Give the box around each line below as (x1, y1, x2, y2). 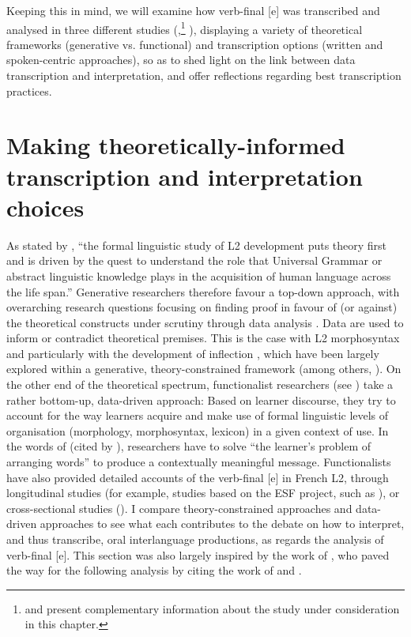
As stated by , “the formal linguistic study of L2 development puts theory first (6, 236, 387, 253)
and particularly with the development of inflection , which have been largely (6, 345, 379, 361)
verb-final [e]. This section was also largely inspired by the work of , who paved (6, 546, 390, 563)
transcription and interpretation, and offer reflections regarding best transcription (6, 67, 402, 84)
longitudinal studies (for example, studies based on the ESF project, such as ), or (6, 484, 400, 501)
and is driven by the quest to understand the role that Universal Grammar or (6, 252, 383, 269)
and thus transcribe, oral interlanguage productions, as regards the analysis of (6, 531, 384, 547)
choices (6, 190, 85, 223)
